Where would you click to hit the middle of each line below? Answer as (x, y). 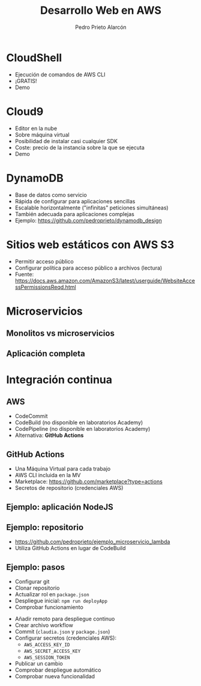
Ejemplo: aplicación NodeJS (60, 507)
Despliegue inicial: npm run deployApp (61, 601)
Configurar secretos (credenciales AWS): (66, 638)
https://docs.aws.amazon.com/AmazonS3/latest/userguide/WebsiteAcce (105, 280)
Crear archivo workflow (44, 625)
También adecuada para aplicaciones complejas (75, 214)
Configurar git (32, 582)
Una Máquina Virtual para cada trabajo (63, 469)
